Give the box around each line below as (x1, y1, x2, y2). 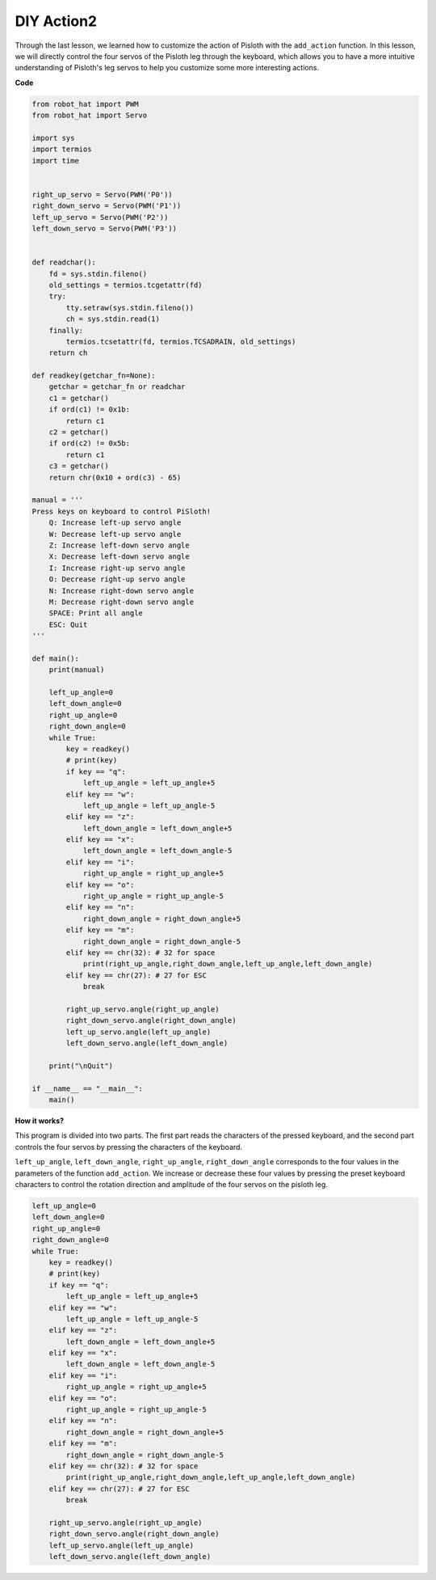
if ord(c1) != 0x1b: (48, 405, 131, 414)
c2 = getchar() (48, 428, 109, 437)
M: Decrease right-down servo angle (48, 597, 194, 606)
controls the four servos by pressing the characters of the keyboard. (15, 1142, 242, 1151)
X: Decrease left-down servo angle (48, 552, 190, 561)
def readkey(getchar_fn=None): (31, 371, 157, 380)
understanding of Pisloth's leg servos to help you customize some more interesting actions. (15, 63, 319, 73)
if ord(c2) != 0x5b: (48, 439, 131, 448)
